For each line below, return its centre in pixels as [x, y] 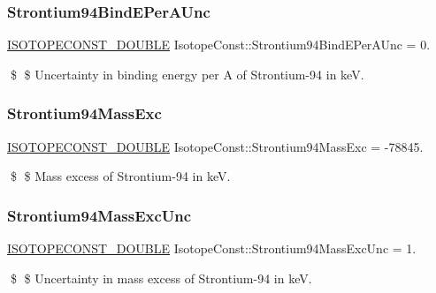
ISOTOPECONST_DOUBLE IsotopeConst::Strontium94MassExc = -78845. [215, 146]
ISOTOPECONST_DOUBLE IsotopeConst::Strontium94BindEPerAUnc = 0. [219, 45]
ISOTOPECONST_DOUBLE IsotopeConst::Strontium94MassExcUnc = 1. [212, 248]
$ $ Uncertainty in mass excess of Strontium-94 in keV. [161, 278]
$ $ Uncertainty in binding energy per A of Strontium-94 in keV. [187, 74]
